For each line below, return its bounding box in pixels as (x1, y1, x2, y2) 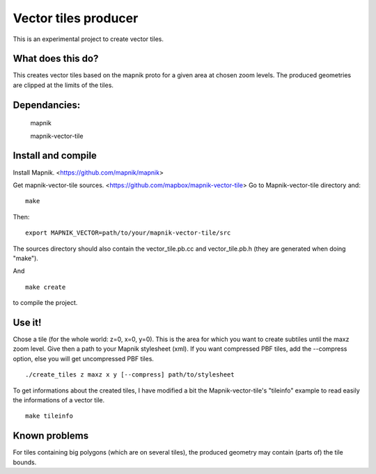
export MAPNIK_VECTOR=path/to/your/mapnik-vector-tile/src (25, 229, 231, 237)
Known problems (13, 430, 89, 442)
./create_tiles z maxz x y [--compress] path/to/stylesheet (25, 371, 235, 379)
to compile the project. (13, 299, 78, 307)
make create (25, 283, 66, 291)
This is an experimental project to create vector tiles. (13, 35, 164, 43)
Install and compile (13, 150, 97, 161)
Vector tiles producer (13, 10, 139, 26)
